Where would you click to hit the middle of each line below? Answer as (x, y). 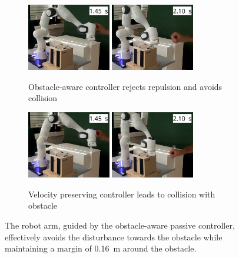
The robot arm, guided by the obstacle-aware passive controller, (120, 225)
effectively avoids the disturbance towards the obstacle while (114, 237)
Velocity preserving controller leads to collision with (122, 194)
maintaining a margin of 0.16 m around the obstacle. (101, 248)
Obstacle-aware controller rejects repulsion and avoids (125, 86)
